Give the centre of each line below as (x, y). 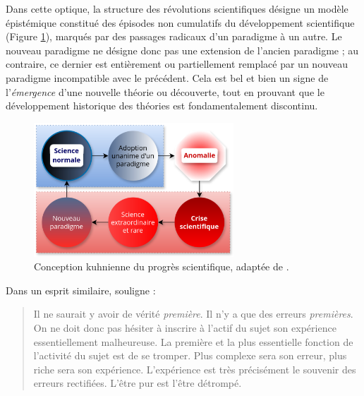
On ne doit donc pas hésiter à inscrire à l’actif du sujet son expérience (185, 328)
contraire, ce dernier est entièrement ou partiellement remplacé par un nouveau (177, 64)
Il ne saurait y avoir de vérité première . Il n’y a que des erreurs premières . (193, 314)
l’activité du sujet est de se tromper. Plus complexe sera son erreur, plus (190, 355)
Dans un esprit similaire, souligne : (81, 290)
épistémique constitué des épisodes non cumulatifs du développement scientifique (180, 22)
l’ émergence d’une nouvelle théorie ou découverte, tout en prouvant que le (165, 91)
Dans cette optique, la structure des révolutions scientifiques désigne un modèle (177, 8)
